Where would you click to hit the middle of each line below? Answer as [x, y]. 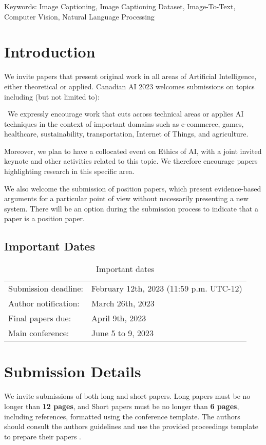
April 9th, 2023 [119, 318]
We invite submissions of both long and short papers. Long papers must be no [127, 396]
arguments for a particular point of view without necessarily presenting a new [126, 198]
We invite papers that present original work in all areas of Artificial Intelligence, [130, 76]
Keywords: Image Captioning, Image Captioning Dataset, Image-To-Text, [120, 6]
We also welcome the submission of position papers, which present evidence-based [133, 188]
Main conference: [39, 333]
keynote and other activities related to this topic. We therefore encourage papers [131, 161]
